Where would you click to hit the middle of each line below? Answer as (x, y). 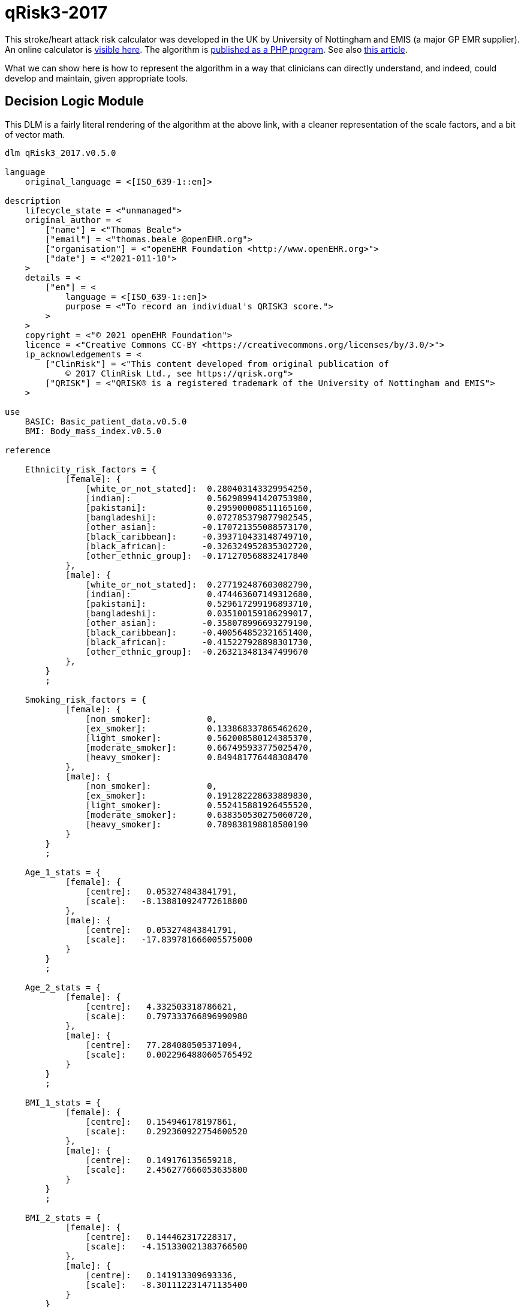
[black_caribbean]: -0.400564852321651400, (199, 632)
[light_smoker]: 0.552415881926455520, (199, 805)
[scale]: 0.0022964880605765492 (169, 1054)
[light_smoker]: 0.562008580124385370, (199, 738)
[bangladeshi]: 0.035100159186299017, (199, 613)
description (33, 201)
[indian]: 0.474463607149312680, (199, 594)
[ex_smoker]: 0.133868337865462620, (199, 728)
